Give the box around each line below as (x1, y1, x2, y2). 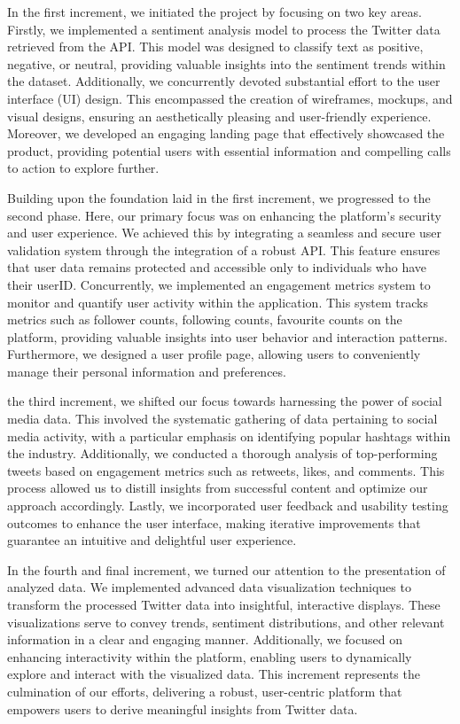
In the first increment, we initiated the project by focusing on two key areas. (7, 3, 422, 20)
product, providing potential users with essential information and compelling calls (7, 141, 451, 160)
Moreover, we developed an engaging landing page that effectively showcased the (7, 124, 445, 143)
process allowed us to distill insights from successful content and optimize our (7, 479, 428, 497)
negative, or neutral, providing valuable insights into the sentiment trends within (7, 54, 446, 73)
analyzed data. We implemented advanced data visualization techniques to (7, 578, 411, 596)
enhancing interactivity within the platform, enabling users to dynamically (7, 647, 412, 666)
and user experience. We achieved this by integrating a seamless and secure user (7, 223, 441, 242)
